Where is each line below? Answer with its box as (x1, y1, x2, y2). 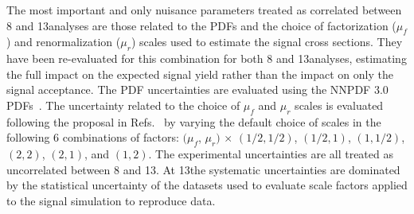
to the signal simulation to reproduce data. (6, 192, 216, 208)
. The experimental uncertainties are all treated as (148, 146, 393, 162)
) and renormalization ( (6, 33, 121, 50)
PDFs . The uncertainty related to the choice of (6, 96, 240, 113)
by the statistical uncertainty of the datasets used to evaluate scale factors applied (6, 177, 408, 193)
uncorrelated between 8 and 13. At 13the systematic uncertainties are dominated (6, 161, 400, 177)
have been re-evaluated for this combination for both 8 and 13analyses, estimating (6, 50, 407, 67)
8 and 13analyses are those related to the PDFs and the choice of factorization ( (6, 17, 396, 33)
